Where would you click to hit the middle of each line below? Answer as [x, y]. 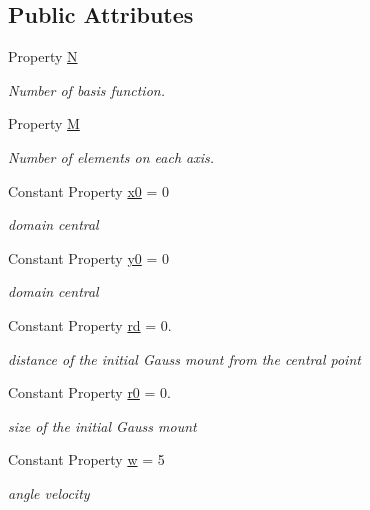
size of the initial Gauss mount [102, 425]
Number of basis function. [86, 89]
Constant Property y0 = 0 [88, 257]
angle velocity [49, 492]
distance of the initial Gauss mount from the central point [184, 358]
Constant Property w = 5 [86, 459]
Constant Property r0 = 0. [89, 392]
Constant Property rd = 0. [90, 324]
